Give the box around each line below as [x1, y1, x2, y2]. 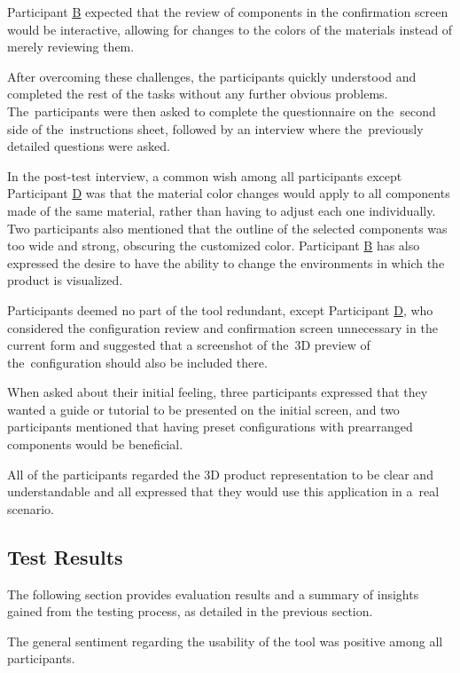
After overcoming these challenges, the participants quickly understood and [7, 67, 417, 85]
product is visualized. [7, 271, 123, 289]
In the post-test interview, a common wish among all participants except [7, 166, 402, 185]
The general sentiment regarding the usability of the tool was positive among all [7, 631, 443, 650]
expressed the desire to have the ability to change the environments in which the [7, 253, 445, 272]
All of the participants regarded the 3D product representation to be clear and [7, 464, 433, 483]
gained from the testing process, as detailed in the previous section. [7, 602, 373, 621]
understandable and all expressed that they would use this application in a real [7, 482, 440, 501]
